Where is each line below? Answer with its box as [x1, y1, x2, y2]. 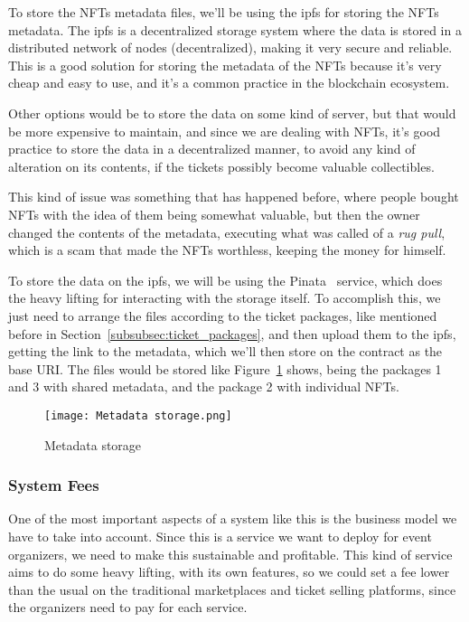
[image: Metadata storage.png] [44, 409, 232, 422]
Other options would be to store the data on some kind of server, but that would [8, 103, 456, 122]
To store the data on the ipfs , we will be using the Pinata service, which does [8, 270, 443, 289]
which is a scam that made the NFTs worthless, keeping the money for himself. [8, 240, 446, 259]
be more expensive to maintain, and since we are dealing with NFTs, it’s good [8, 121, 441, 140]
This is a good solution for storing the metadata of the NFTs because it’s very [8, 55, 442, 74]
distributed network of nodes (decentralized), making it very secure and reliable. [8, 38, 453, 57]
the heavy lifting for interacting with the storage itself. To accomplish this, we [8, 288, 441, 307]
